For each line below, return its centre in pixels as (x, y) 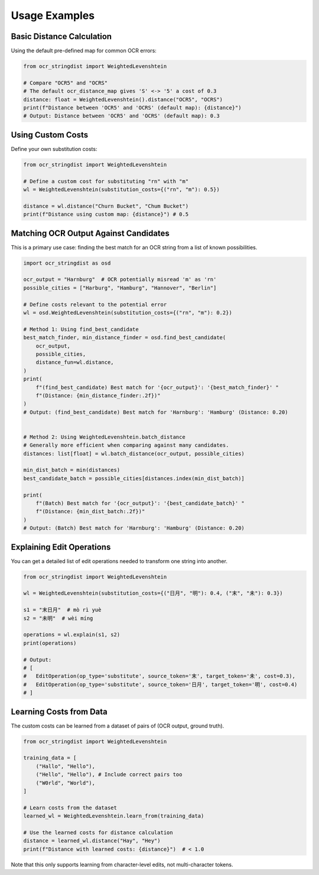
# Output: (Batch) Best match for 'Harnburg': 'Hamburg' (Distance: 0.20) (134, 528)
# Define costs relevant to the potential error (95, 304)
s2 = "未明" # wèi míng (58, 618)
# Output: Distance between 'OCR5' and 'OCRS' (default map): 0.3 (121, 116)
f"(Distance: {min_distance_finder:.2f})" (98, 395)
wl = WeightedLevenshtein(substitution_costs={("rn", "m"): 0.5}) (121, 190)
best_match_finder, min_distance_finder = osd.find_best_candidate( (125, 338)
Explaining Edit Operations (61, 547)
